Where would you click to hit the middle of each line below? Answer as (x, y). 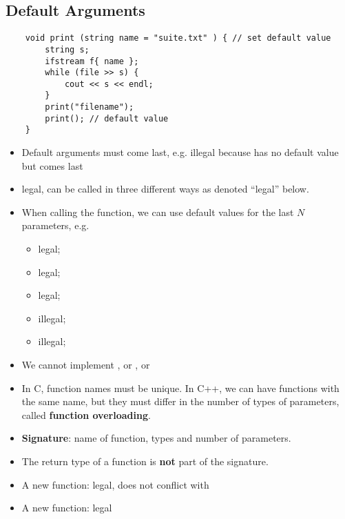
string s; (67, 49)
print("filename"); (90, 107)
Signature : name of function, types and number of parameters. (156, 438)
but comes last (52, 165)
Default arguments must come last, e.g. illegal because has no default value (180, 152)
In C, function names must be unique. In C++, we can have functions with (180, 388)
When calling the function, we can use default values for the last (158, 212)
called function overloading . (86, 414)
